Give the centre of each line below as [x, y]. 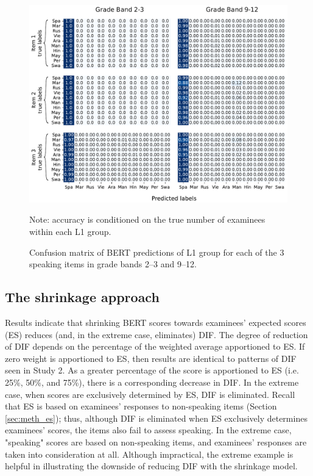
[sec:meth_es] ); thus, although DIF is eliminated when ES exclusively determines [156, 418]
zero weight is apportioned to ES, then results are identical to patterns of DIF [151, 358]
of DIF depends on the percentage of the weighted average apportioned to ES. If [155, 346]
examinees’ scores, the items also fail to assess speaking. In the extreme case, [148, 430]
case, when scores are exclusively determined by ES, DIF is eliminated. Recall [150, 394]
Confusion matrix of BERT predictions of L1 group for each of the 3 [157, 252]
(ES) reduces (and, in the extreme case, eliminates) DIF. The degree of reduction [156, 334]
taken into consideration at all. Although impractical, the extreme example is [149, 454]
